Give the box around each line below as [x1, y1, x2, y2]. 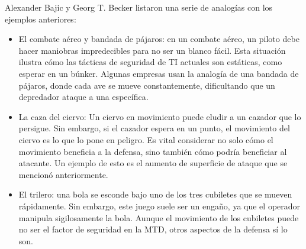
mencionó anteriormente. [18, 168, 108, 180]
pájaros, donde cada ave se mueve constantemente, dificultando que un [18, 79, 275, 91]
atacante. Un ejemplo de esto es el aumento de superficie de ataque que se [18, 157, 288, 169]
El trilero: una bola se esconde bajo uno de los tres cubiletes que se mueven [18, 188, 292, 201]
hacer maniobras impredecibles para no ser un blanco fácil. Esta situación [18, 44, 286, 56]
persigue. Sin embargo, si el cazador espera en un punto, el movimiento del [18, 122, 290, 134]
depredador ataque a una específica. [18, 90, 149, 103]
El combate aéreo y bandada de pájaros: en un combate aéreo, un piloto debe [18, 33, 299, 45]
